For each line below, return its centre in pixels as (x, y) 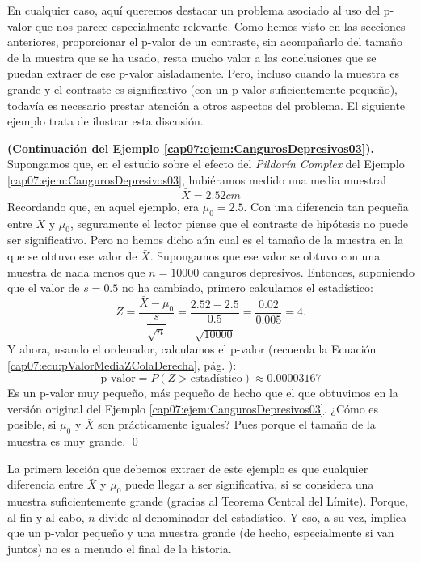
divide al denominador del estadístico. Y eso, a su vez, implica (253, 516)
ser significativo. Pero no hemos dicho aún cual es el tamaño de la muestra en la (206, 240)
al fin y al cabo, (46, 516)
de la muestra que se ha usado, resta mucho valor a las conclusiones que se (192, 57)
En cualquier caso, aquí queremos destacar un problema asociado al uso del (194, 10)
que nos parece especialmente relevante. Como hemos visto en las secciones (220, 25)
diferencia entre (46, 484)
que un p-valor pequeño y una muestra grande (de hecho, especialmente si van (201, 533)
